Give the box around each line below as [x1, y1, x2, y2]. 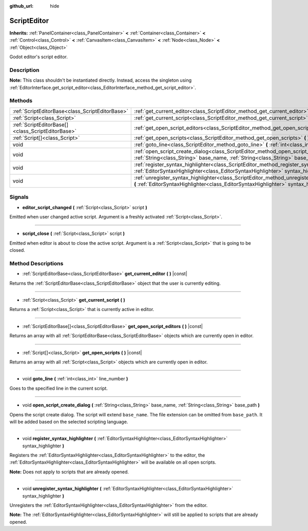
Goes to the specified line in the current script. [9, 385, 108, 391]
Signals [9, 193, 29, 200]
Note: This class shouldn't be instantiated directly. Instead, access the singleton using [9, 77, 192, 83]
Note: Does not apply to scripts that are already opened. [9, 468, 129, 475]
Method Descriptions [9, 260, 64, 267]
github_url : [9, 3, 33, 9]
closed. [9, 247, 25, 253]
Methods [9, 97, 33, 104]
